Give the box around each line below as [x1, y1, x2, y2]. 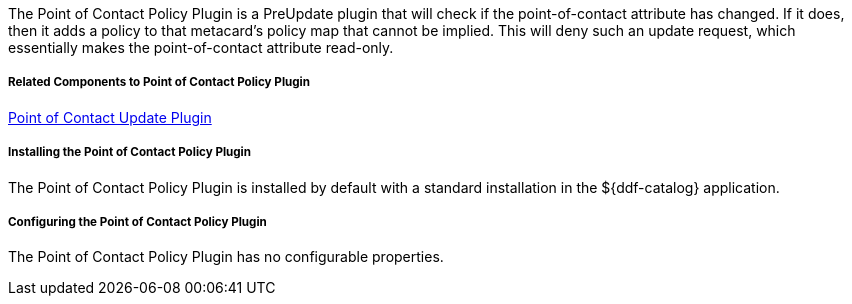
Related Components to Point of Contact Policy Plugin [8, 75, 310, 90]
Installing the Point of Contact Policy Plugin [8, 145, 251, 160]
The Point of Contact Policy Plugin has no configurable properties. [8, 248, 444, 266]
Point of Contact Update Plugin [8, 108, 212, 126]
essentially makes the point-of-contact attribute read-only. [8, 39, 394, 56]
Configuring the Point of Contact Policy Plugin [8, 214, 267, 229]
